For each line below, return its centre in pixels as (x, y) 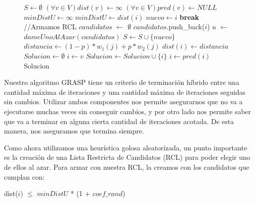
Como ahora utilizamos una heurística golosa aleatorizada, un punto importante (126, 147)
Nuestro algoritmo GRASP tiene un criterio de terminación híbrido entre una (122, 82)
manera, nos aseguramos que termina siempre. (74, 131)
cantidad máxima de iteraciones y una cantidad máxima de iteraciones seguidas (125, 92)
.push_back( (186, 27)
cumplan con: (24, 176)
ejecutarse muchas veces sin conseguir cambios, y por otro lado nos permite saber (127, 111)
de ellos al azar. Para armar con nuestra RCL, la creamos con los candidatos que (127, 167)
